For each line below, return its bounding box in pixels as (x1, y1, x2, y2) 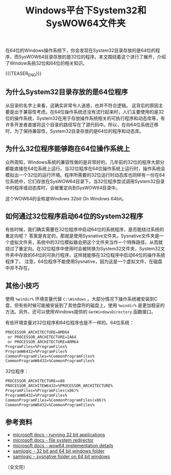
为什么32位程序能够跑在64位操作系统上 (5, 144, 130, 153)
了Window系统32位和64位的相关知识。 (5, 60, 88, 67)
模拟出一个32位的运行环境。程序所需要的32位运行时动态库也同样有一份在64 (5, 172, 165, 178)
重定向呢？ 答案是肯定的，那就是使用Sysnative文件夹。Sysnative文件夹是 (5, 233, 160, 239)
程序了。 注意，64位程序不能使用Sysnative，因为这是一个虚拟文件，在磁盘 (5, 258, 162, 264)
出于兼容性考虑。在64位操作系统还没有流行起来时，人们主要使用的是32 (14, 109, 164, 115)
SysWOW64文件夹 (45, 17, 126, 29)
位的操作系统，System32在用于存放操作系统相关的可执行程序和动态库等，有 (5, 115, 165, 121)
